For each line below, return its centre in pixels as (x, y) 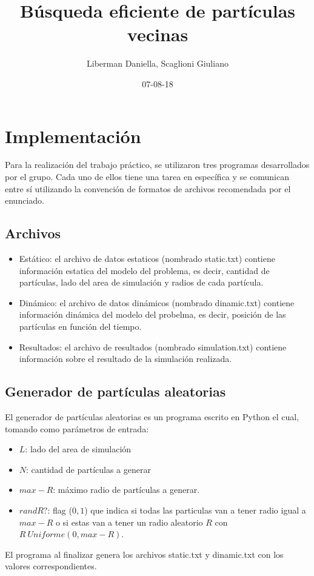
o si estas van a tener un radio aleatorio (129, 522)
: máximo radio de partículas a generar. (126, 490)
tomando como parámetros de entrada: (77, 428)
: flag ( (60, 510)
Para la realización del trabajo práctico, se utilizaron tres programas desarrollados (157, 165)
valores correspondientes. (51, 566)
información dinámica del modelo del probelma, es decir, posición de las (152, 314)
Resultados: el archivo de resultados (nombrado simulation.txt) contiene (153, 347)
